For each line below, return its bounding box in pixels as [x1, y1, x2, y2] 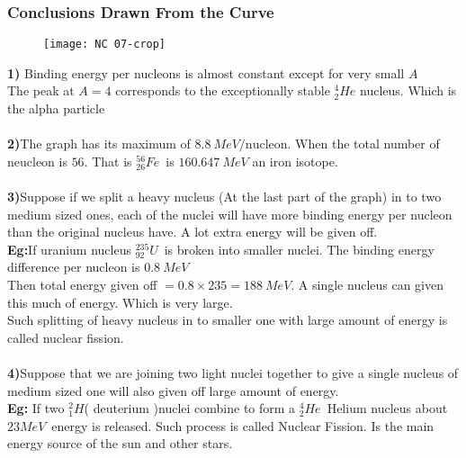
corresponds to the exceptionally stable [115, 81, 330, 100]
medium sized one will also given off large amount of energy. [7, 381, 339, 400]
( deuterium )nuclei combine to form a [84, 399, 296, 418]
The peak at [7, 81, 75, 100]
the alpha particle [7, 99, 105, 118]
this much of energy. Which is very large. [7, 292, 233, 311]
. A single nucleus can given [291, 275, 444, 293]
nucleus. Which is [360, 81, 457, 100]
